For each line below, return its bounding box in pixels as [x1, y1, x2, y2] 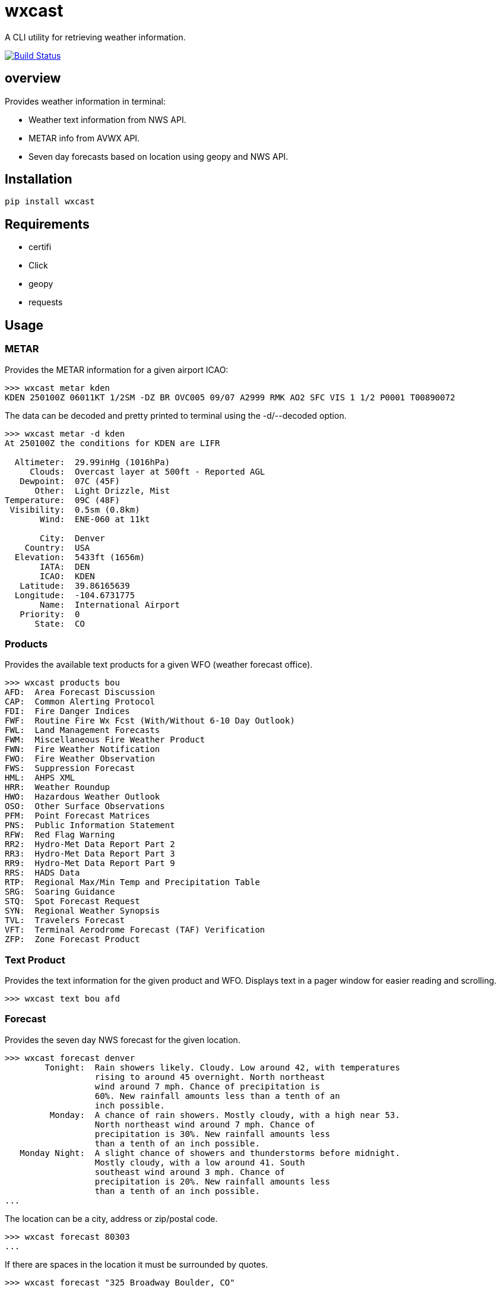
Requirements [5, 216, 90, 232]
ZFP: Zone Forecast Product [5, 934, 140, 944]
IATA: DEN [40, 561, 90, 571]
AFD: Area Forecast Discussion [5, 687, 155, 697]
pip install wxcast [5, 197, 95, 207]
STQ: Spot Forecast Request [5, 896, 140, 906]
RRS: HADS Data [5, 868, 80, 878]
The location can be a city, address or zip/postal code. [5, 1213, 218, 1224]
